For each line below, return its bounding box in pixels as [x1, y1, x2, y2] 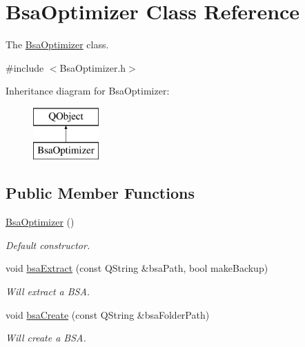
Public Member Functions [6, 182, 195, 204]
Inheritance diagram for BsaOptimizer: [6, 83, 170, 98]
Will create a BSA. [6, 330, 86, 345]
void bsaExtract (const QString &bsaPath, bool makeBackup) [6, 261, 268, 275]
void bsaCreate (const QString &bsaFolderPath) [6, 307, 210, 321]
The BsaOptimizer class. [6, 37, 109, 52]
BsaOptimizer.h [59, 60, 126, 75]
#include [6, 60, 44, 75]
